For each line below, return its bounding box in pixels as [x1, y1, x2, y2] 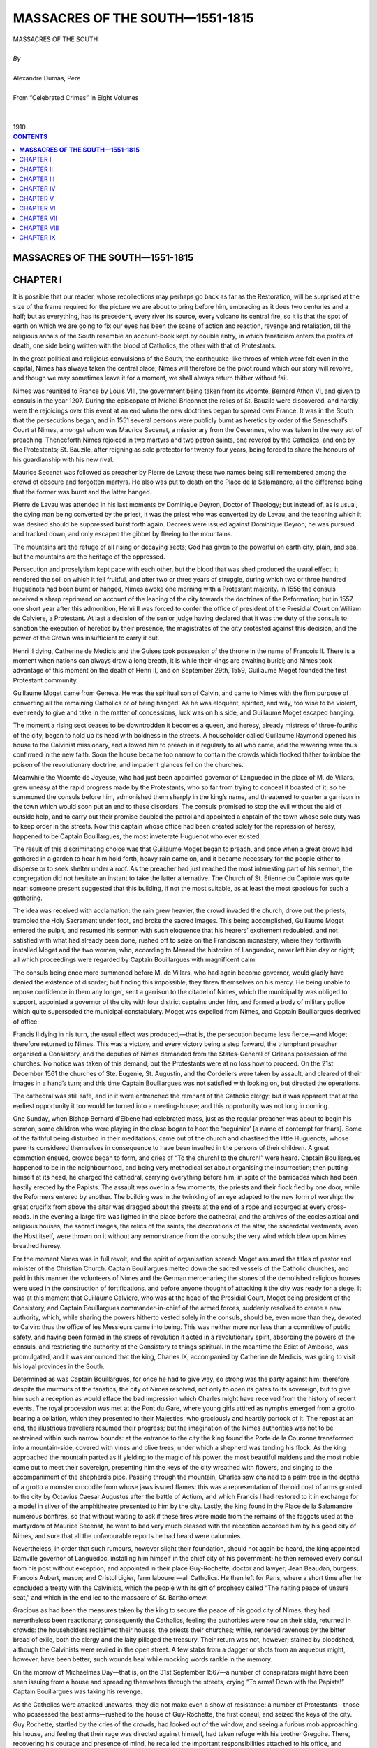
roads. [13, 1212, 31, 1221]
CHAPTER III [19, 175, 55, 183]
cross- [327, 1203, 347, 1211]
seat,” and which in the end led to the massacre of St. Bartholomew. [13, 1593, 208, 1601]
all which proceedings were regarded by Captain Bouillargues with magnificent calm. [13, 955, 258, 964]
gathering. [13, 894, 43, 902]
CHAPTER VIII [19, 224, 59, 232]
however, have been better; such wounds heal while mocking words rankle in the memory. [13, 1655, 273, 1663]
